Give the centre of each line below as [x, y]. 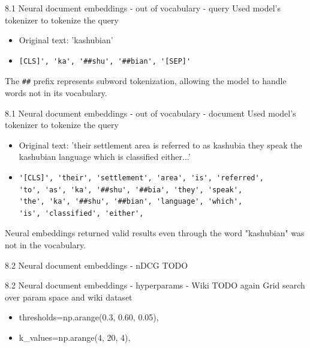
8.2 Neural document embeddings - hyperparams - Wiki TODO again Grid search [155, 285]
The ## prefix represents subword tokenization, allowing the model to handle [146, 81]
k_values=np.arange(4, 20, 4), [75, 337]
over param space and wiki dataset [69, 297]
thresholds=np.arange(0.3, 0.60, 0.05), [89, 317]
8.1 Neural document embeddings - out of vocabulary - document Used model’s [151, 113]
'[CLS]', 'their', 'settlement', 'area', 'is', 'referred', [141, 178]
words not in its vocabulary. [56, 93]
